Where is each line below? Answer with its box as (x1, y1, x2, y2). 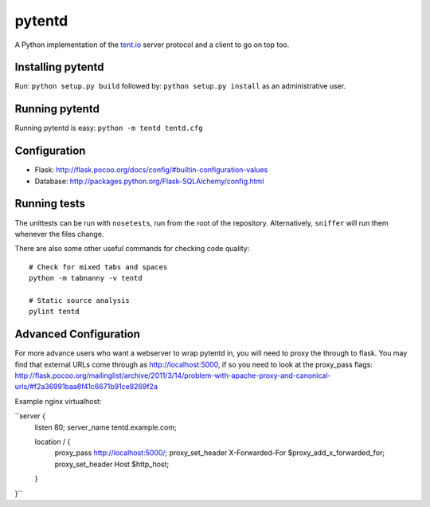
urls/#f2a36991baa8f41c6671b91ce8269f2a (14, 382, 158, 391)
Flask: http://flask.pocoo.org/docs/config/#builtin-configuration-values (34, 165, 268, 175)
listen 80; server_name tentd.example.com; (34, 422, 177, 432)
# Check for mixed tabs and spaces (29, 262, 168, 271)
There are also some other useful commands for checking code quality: (14, 244, 250, 253)
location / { (34, 437, 71, 446)
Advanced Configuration (14, 328, 141, 341)
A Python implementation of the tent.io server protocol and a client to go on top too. (14, 40, 290, 49)
